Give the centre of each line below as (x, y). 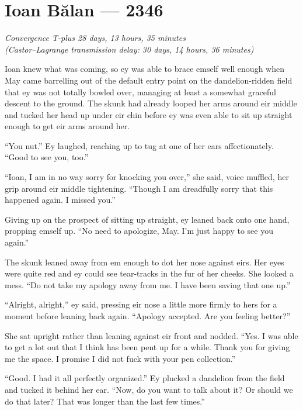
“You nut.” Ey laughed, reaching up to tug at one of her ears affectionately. (139, 145)
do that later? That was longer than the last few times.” (105, 401)
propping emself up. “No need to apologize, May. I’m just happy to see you (139, 231)
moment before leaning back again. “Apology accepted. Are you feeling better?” (148, 316)
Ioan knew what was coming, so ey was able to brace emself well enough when (144, 69)
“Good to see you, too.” (47, 157)
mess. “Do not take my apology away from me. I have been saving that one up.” (148, 284)
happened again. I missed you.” (60, 200)
